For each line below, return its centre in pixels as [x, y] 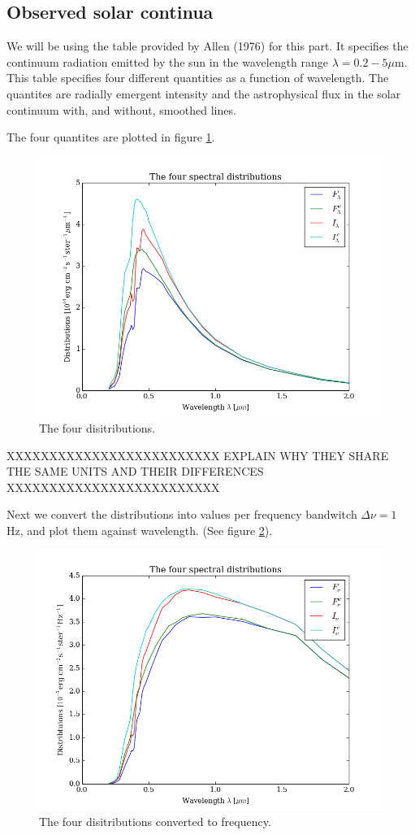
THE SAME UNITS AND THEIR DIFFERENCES [135, 471]
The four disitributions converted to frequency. [155, 821]
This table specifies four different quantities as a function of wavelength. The [198, 78]
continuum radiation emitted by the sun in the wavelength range [168, 61]
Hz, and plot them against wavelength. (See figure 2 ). [140, 530]
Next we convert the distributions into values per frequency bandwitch [182, 514]
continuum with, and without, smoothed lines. [121, 109]
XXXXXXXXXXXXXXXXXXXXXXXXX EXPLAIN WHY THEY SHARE [198, 455]
